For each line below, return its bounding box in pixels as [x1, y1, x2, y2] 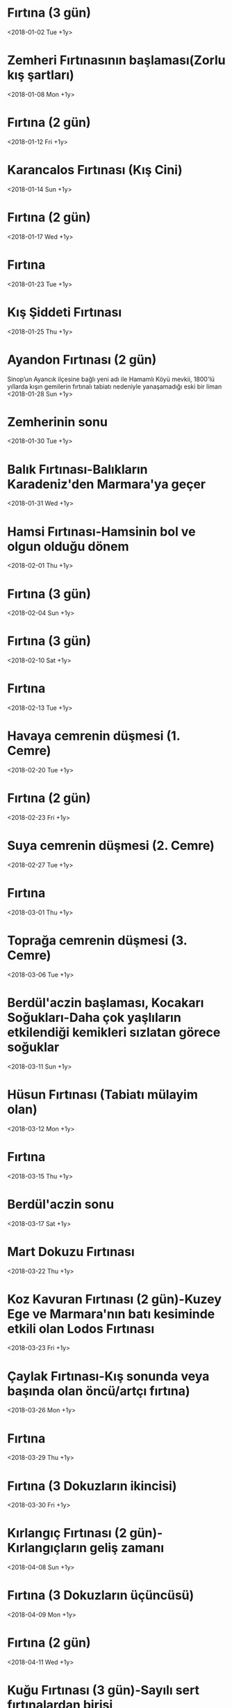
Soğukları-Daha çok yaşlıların [7, 1010, 182, 1025]
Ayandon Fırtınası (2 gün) [7, 352, 157, 367]
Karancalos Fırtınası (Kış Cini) [7, 162, 183, 178]
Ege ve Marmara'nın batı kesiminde [7, 1306, 215, 1321]
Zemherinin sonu [7, 414, 108, 430]
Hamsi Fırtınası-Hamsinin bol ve [7, 524, 196, 539]
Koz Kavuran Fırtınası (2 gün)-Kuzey [7, 1291, 222, 1307]
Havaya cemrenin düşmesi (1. [7, 728, 181, 744]
